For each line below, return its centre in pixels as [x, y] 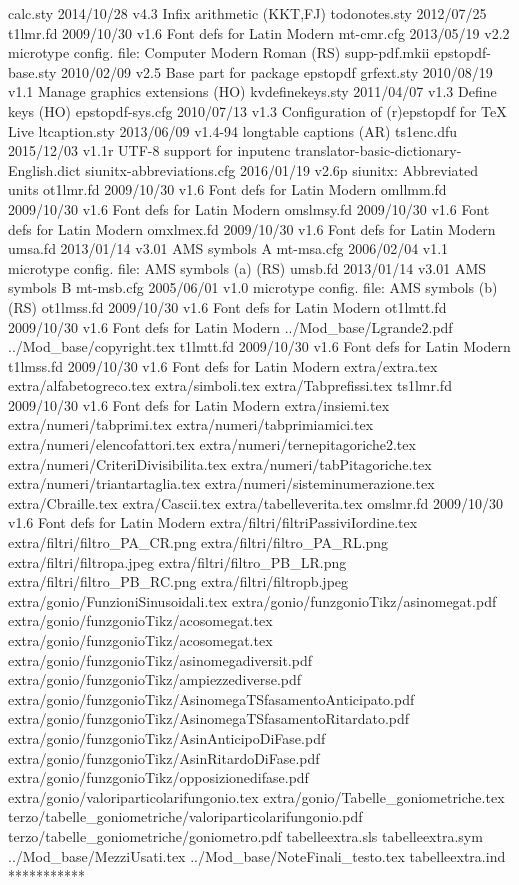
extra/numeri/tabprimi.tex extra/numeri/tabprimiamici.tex [191, 424]
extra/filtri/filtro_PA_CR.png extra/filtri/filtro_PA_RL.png [198, 542]
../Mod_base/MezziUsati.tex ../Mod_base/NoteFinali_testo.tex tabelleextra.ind [257, 855]
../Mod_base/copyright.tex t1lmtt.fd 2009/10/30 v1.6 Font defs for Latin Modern [259, 346]
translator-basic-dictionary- [378, 150]
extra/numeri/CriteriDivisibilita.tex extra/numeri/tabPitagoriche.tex [220, 463]
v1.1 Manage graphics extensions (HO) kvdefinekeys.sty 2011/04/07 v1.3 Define [252, 91]
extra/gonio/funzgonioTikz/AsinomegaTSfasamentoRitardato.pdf [209, 718]
